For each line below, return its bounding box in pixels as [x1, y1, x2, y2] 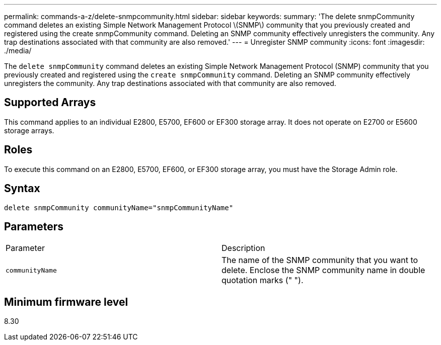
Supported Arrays [4, 96, 96, 109]
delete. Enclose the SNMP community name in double [222, 265, 425, 276]
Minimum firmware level [4, 295, 128, 308]
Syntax [4, 182, 40, 195]
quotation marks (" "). [222, 275, 304, 286]
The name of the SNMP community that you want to [222, 255, 418, 266]
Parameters [4, 220, 63, 233]
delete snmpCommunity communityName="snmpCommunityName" [4, 203, 234, 212]
